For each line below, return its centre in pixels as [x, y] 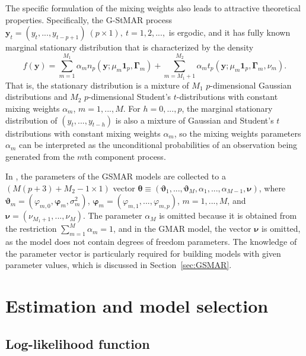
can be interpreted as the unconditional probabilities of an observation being [158, 145]
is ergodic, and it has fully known [230, 32]
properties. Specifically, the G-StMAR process [89, 19]
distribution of [31, 120]
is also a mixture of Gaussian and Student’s [195, 120]
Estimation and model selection [137, 306]
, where [272, 188]
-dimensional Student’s [130, 97]
